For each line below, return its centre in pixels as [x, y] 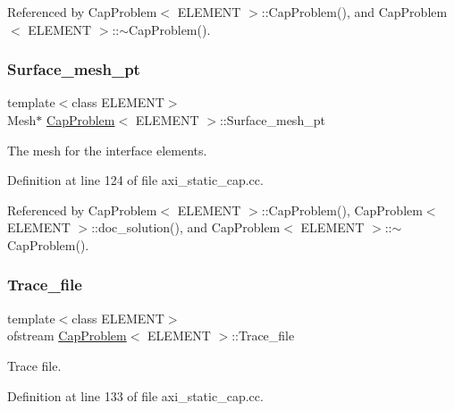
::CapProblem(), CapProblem [342, 210]
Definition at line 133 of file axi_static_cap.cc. [135, 395]
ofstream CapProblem [67, 336]
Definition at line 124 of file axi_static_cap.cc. [135, 180]
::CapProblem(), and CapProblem [354, 12]
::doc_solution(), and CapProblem [186, 227]
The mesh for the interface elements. [107, 150]
